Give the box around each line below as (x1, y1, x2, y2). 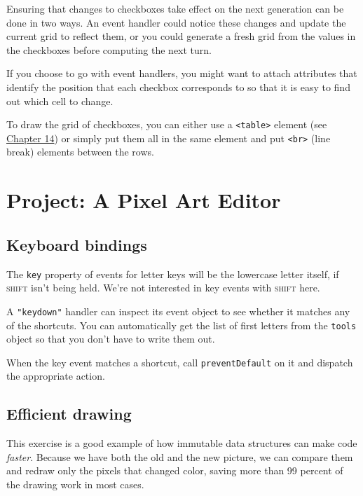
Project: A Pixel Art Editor (6, 186, 281, 214)
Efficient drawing (6, 403, 132, 425)
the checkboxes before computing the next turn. (6, 42, 212, 57)
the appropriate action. (6, 368, 105, 383)
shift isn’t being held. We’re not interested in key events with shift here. (6, 280, 320, 295)
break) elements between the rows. (6, 144, 154, 159)
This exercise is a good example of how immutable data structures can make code (6, 436, 357, 450)
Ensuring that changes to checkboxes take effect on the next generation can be (6, 1, 344, 15)
